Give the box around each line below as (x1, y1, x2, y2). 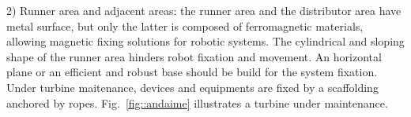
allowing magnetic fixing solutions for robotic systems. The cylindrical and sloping (6, 33, 405, 49)
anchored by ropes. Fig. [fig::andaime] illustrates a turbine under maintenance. (6, 94, 388, 111)
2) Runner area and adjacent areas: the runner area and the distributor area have (6, 2, 402, 18)
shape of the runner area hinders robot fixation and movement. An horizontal (6, 48, 382, 64)
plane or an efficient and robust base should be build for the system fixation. (6, 64, 378, 80)
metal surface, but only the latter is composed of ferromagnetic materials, (6, 17, 364, 34)
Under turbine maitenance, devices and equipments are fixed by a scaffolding (6, 79, 379, 95)
